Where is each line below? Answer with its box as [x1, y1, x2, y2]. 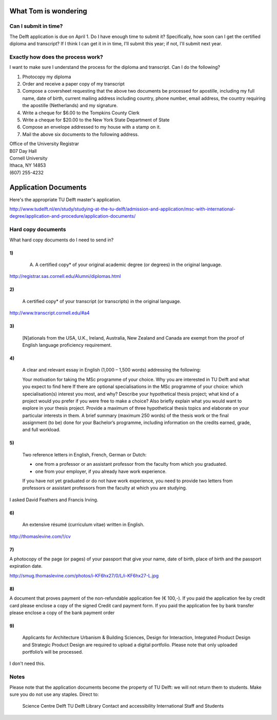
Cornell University [9, 155, 48, 161]
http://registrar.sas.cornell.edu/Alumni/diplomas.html [9, 273, 121, 279]
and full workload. [22, 427, 61, 433]
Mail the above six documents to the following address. [22, 131, 139, 137]
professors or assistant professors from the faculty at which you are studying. [22, 485, 187, 491]
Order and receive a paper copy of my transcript [22, 81, 125, 87]
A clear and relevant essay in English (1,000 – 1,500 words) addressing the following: [22, 367, 201, 373]
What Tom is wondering [9, 7, 87, 15]
